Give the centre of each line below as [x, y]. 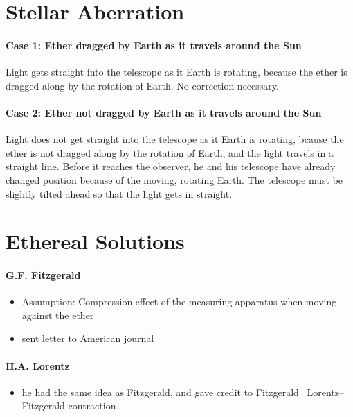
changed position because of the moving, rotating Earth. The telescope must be [174, 179]
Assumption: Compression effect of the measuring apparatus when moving [179, 301]
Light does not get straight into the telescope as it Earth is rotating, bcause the [175, 139]
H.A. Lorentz [38, 365]
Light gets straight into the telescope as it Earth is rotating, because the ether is [176, 72]
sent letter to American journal [88, 338]
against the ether [58, 315]
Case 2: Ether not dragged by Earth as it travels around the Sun [164, 112]
